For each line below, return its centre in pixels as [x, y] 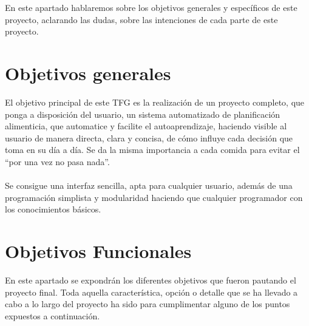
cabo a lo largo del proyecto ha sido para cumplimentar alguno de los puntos [148, 304]
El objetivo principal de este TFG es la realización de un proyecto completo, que [155, 102]
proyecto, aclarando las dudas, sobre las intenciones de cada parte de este [141, 19]
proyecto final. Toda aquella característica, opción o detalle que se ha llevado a [151, 292]
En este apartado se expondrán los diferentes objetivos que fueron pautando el [151, 280]
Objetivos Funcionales [98, 251]
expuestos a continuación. [53, 315]
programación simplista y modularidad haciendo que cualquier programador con [154, 197]
